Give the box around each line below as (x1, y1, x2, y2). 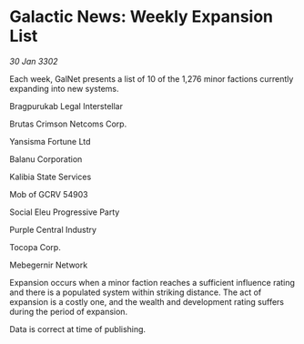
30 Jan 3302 (9, 56, 58, 66)
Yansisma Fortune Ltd (9, 136, 91, 147)
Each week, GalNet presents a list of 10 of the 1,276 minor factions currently (9, 73, 294, 84)
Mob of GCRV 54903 (9, 188, 88, 199)
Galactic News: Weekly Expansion (9, 6, 273, 27)
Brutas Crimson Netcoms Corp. (9, 118, 127, 129)
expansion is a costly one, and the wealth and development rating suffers (9, 296, 285, 307)
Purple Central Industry (9, 224, 97, 235)
